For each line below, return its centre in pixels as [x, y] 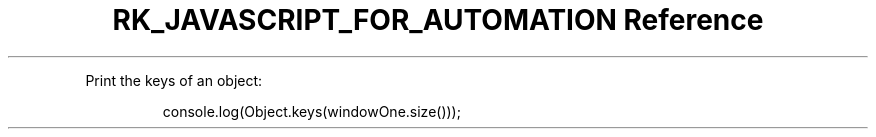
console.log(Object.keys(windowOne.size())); [311, 111]
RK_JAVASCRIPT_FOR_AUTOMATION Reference [438, 20]
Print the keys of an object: [174, 80]
